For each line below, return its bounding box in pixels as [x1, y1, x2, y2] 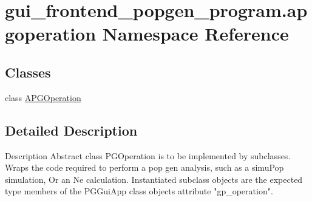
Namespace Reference [102, 21, 289, 46]
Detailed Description [5, 120, 138, 139]
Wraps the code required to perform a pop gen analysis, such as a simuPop [5, 161, 284, 174]
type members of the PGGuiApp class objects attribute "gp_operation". [5, 185, 273, 197]
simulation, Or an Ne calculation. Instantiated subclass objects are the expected [5, 173, 303, 185]
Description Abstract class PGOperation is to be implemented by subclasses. [5, 149, 291, 162]
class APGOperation [5, 91, 81, 104]
